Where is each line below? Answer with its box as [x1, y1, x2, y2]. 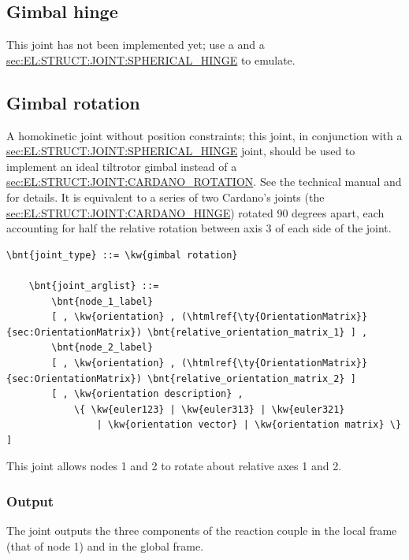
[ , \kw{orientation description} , [51, 388, 244, 400]
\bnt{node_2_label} [51, 342, 154, 354]
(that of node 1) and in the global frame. [6, 537, 204, 554]
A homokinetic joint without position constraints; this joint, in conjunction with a [6, 127, 403, 143]
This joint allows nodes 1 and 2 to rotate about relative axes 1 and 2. [6, 458, 342, 474]
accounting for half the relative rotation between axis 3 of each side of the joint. [6, 220, 392, 236]
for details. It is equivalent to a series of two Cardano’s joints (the [6, 188, 325, 205]
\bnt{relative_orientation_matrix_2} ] [147, 373, 356, 384]
